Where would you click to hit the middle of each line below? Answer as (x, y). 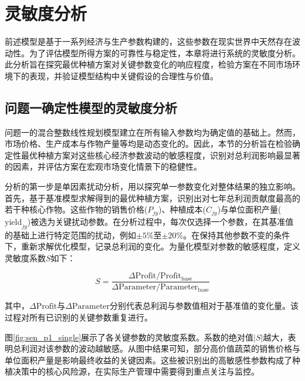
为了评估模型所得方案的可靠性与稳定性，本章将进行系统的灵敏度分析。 (165, 53)
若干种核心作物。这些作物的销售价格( (76, 209)
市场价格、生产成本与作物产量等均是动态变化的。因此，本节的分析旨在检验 (148, 144)
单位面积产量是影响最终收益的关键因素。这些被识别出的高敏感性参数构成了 (148, 360)
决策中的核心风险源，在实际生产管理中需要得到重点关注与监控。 (136, 371)
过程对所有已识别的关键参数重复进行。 (79, 317)
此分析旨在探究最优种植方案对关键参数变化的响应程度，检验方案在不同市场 (148, 64)
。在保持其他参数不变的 (228, 235)
